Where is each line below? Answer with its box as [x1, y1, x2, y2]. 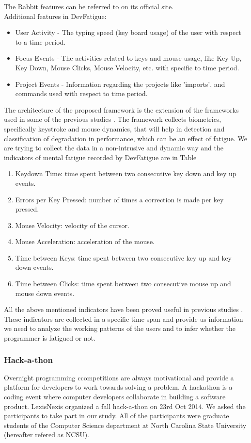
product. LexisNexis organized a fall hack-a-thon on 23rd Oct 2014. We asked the [4, 401, 246, 411]
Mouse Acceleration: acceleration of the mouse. [15, 236, 155, 246]
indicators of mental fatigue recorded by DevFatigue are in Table [4, 152, 197, 162]
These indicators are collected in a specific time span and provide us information [4, 313, 243, 324]
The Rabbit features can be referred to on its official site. [4, 1, 174, 11]
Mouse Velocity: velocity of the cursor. [15, 220, 129, 230]
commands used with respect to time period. [15, 88, 148, 98]
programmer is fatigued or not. [4, 333, 95, 343]
